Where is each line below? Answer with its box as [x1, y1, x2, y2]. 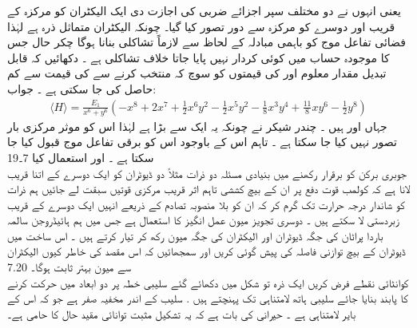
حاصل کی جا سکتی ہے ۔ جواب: [7, 80, 157, 97]
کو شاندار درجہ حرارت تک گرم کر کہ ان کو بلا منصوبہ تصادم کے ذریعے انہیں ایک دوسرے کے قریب [7, 196, 405, 212]
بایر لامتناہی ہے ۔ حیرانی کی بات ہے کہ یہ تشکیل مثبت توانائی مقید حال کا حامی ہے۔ [7, 305, 356, 322]
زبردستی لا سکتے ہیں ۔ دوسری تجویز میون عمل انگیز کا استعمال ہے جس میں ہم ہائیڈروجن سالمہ [7, 211, 399, 228]
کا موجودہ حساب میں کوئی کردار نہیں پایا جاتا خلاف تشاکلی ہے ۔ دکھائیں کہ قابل [7, 49, 390, 65]
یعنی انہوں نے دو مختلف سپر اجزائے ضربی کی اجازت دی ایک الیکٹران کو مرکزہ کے [7, 2, 401, 18]
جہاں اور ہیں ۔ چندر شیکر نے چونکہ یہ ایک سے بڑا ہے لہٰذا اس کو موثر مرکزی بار [7, 117, 387, 134]
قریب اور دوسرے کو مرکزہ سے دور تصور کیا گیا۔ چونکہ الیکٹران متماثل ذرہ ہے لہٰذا [7, 18, 395, 34]
